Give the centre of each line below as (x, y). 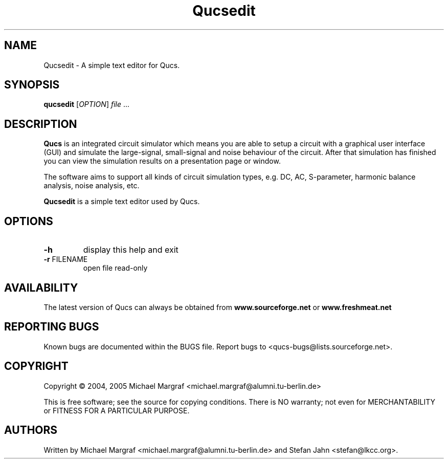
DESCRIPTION (41, 124)
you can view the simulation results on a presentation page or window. (162, 161)
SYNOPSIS (32, 85)
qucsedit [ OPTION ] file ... (87, 104)
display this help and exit (131, 250)
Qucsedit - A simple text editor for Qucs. (112, 65)
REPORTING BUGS (52, 327)
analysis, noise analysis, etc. (92, 186)
